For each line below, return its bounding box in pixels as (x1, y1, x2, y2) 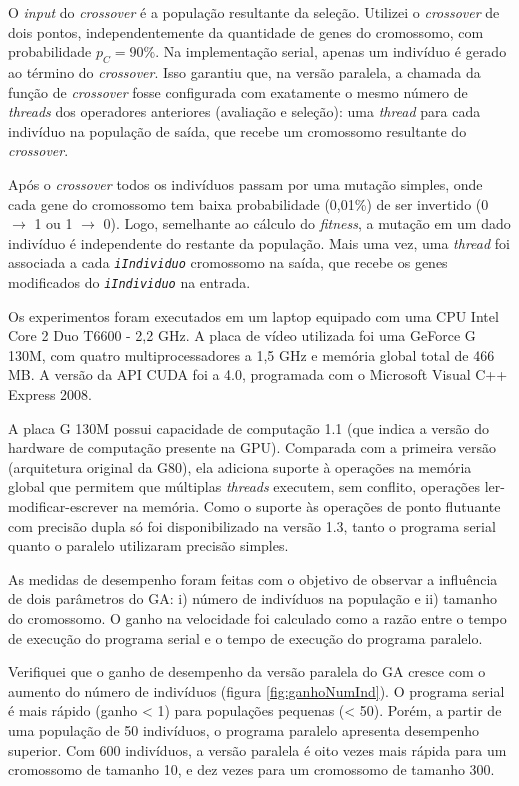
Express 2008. (8, 384, 92, 405)
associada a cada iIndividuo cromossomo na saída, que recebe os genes (8, 252, 448, 273)
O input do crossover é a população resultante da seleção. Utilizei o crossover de (8, 2, 500, 22)
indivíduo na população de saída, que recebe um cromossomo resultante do (8, 120, 467, 141)
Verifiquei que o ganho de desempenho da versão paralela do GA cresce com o (8, 661, 486, 682)
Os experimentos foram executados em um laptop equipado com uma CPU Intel (8, 305, 499, 326)
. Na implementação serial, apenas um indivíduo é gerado (155, 41, 507, 62)
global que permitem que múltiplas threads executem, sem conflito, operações (8, 476, 480, 497)
